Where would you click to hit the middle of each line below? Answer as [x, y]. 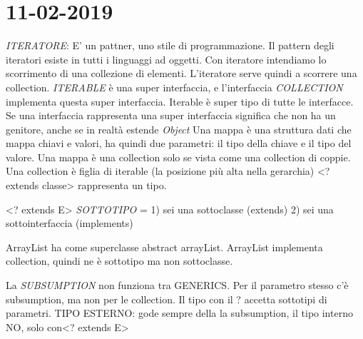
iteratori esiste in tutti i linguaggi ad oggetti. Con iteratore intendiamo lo [166, 59]
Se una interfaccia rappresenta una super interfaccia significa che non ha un [171, 115]
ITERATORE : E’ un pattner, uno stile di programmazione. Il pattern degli [170, 45]
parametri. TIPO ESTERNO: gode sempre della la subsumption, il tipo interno [179, 313]
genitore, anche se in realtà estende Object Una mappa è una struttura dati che [179, 129]
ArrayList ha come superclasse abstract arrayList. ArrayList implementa [164, 247]
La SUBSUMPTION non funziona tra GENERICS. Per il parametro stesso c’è [177, 285]
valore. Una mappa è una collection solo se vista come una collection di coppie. [178, 157]
